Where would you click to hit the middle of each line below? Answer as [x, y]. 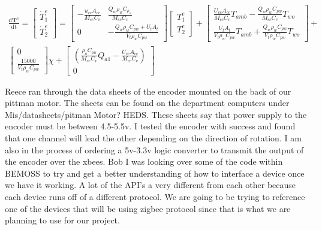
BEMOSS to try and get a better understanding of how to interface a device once [155, 173]
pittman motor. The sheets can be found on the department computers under [147, 103]
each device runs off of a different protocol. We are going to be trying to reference [155, 196]
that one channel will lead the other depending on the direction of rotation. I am [153, 137]
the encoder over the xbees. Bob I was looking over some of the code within [144, 161]
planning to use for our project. [62, 220]
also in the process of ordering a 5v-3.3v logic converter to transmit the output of [154, 149]
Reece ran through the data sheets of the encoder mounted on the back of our [148, 91]
